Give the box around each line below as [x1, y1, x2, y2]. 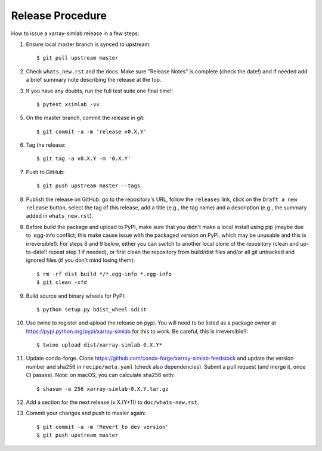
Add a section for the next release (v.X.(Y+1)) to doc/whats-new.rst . [26, 399, 199, 406]
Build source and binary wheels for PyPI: [26, 292, 126, 299]
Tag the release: [26, 141, 66, 149]
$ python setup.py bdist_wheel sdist [36, 306, 147, 313]
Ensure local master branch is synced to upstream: [26, 41, 151, 48]
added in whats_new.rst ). [26, 212, 94, 220]
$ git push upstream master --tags [36, 183, 141, 189]
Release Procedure [11, 9, 107, 22]
